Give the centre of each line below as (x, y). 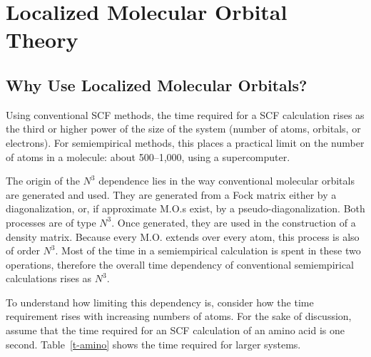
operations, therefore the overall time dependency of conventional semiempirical (180, 264)
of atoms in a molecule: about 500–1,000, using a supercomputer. (148, 156)
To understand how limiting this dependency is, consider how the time (160, 302)
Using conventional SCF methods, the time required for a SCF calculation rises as (185, 114)
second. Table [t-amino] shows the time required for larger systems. (153, 344)
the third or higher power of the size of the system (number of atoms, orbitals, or (183, 129)
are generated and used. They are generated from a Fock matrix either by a (171, 194)
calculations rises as (49, 278)
